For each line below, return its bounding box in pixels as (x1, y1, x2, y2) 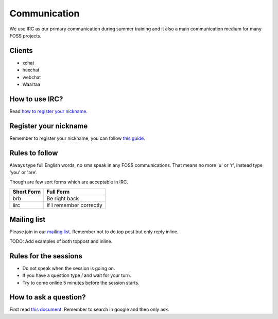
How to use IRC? (9, 95, 63, 103)
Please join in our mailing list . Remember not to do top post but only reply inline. (9, 229, 179, 235)
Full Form (46, 188, 70, 195)
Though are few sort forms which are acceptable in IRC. (9, 179, 129, 185)
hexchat (22, 67, 40, 73)
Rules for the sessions (9, 252, 82, 260)
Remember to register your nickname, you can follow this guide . (9, 135, 145, 141)
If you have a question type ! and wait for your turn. (22, 272, 131, 278)
